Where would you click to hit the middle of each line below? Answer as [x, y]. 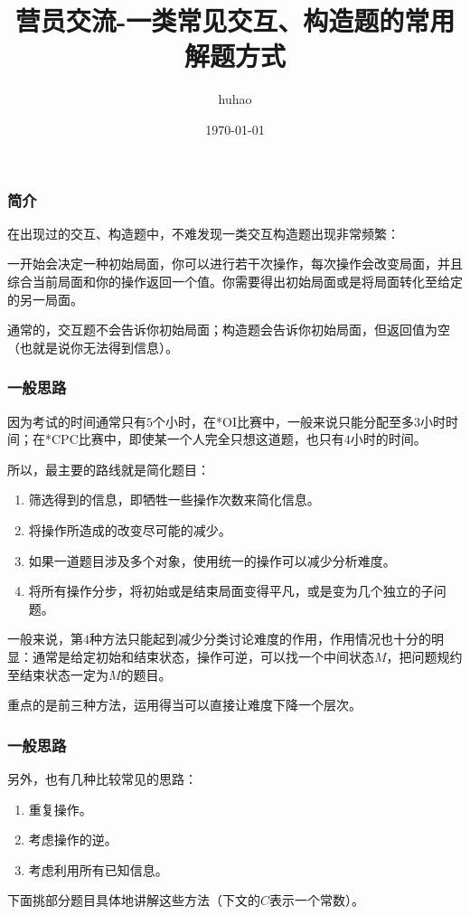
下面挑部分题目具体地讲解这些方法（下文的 [134, 900]
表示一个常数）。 [317, 900]
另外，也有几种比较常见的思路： [102, 778]
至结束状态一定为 [58, 674]
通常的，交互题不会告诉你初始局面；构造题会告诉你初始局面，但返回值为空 [229, 330]
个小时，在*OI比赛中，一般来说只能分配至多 [283, 421]
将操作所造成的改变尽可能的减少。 [130, 529]
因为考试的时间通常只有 [77, 421]
